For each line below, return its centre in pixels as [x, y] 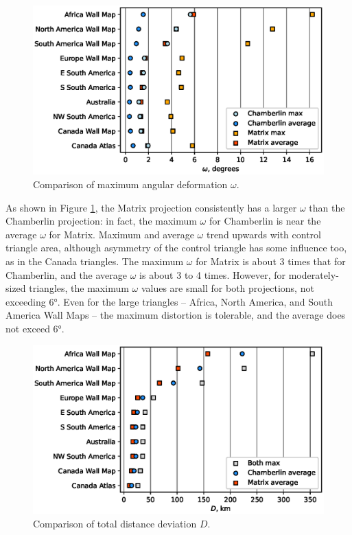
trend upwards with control [263, 234]
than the [327, 207]
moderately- [314, 274]
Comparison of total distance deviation [115, 523]
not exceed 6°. [35, 328]
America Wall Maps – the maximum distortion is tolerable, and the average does [176, 315]
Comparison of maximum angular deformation [130, 184]
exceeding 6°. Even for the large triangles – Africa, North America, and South [169, 301]
